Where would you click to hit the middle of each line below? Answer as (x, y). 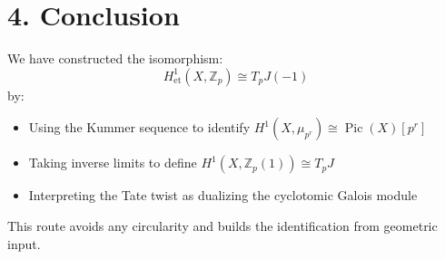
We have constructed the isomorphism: (115, 58)
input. (24, 243)
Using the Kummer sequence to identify (139, 127)
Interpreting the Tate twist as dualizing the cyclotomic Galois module (223, 195)
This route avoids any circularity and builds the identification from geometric (222, 225)
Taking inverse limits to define (113, 163)
